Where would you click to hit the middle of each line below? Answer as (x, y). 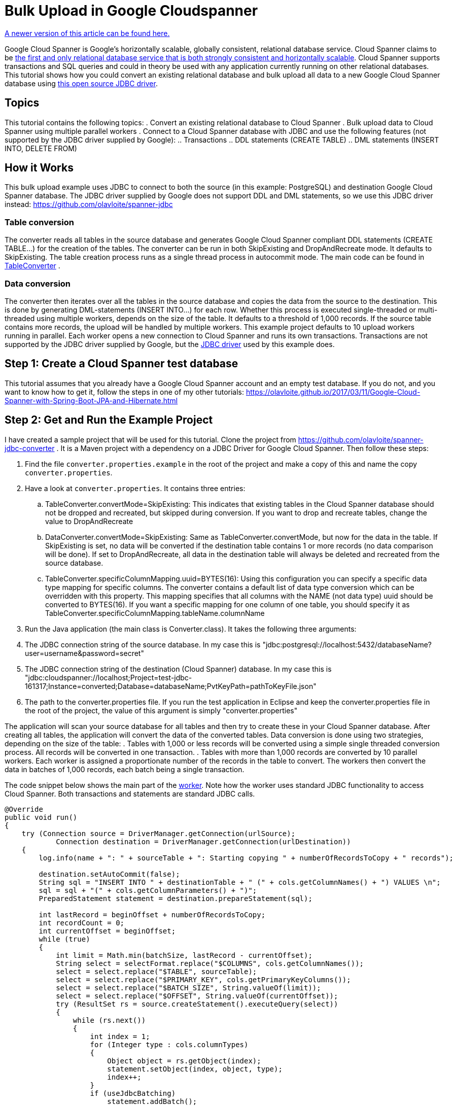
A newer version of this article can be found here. (87, 33)
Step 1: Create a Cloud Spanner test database (121, 364)
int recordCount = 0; (82, 923)
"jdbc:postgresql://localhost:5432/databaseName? (347, 644)
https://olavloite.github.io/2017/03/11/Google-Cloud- (333, 392)
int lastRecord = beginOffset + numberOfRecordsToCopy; (152, 914)
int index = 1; (120, 1036)
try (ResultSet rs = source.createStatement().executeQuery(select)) (197, 1004)
